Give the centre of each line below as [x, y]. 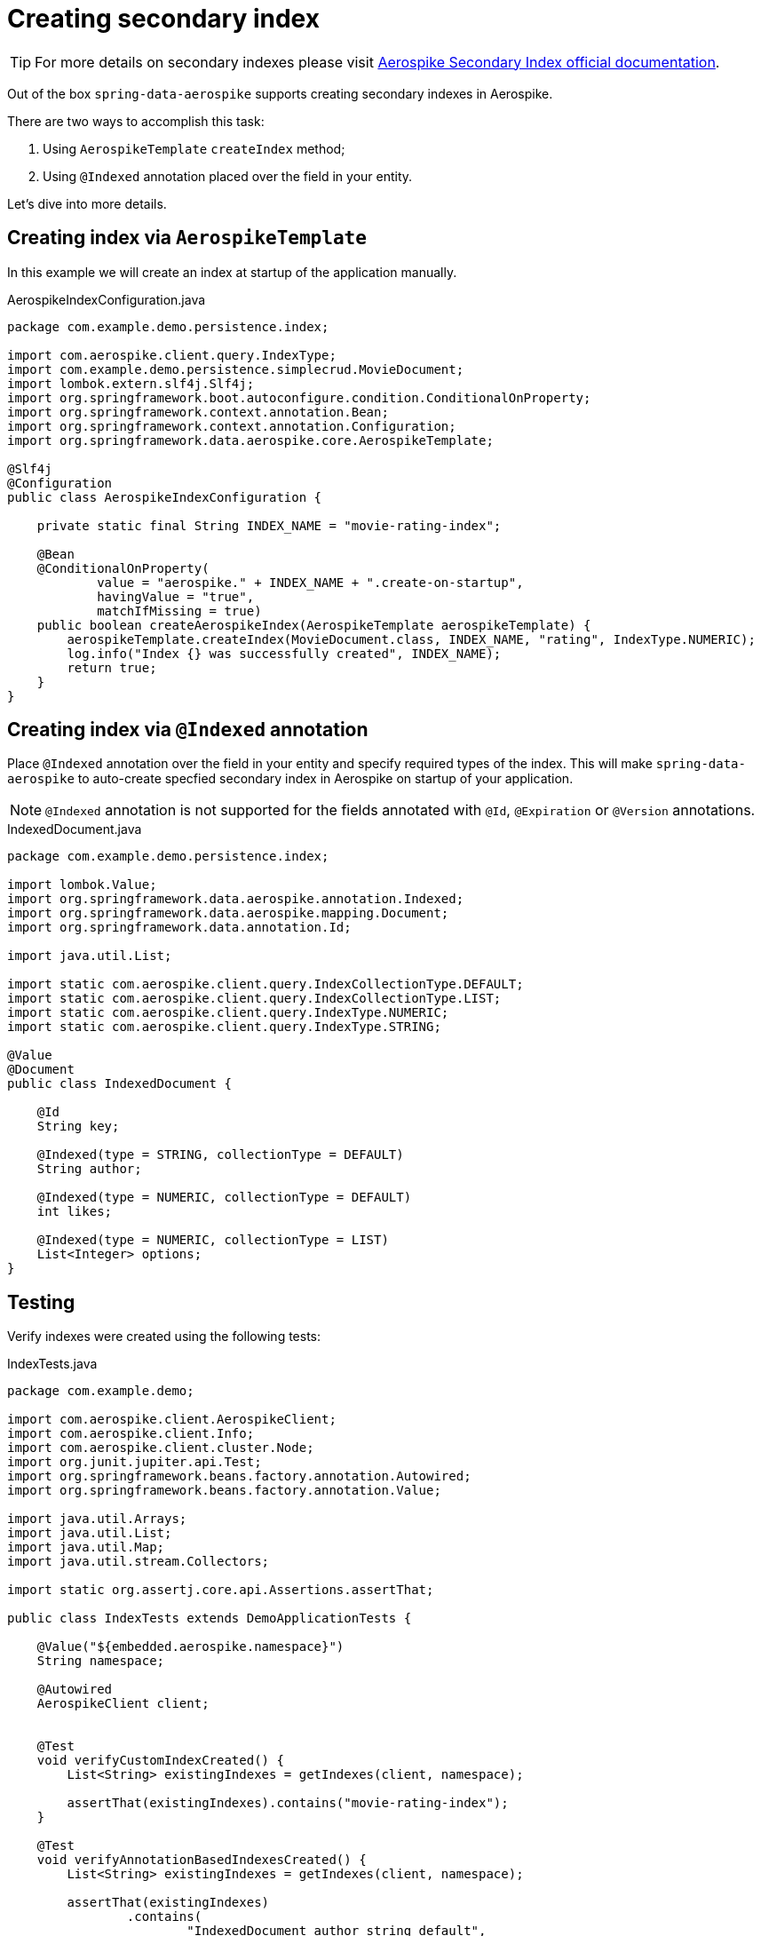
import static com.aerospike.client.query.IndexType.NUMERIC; [228, 1013]
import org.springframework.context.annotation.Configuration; [232, 426]
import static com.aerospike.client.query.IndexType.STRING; [224, 1027]
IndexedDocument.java [75, 829]
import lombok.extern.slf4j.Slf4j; [131, 383]
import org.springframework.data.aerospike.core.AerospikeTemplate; [250, 440]
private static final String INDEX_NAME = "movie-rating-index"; [269, 525]
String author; [89, 1169]
